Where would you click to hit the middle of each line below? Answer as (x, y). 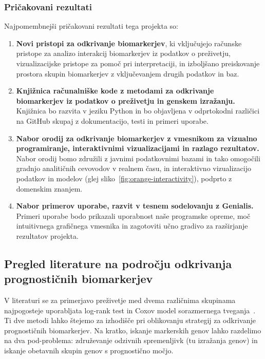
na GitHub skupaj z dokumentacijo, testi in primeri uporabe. (112, 120)
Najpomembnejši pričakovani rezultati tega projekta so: (91, 26)
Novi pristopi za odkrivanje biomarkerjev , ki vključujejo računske (129, 43)
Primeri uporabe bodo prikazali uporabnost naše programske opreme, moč (133, 215)
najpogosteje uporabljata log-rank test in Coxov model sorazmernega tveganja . (130, 310)
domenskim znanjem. (49, 188)
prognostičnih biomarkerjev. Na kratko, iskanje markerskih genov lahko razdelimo (133, 330)
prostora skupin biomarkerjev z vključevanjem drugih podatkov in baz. (128, 73)
